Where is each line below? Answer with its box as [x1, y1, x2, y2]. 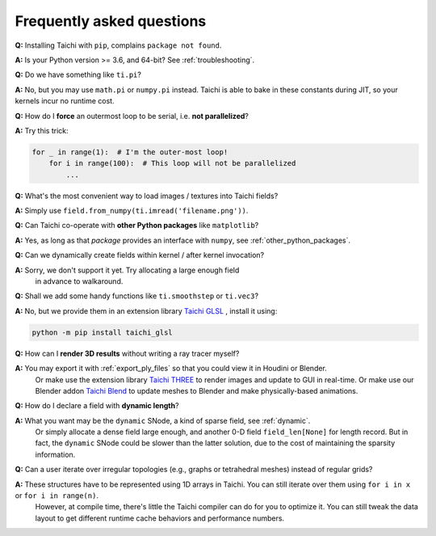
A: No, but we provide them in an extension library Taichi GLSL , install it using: [15, 306, 278, 315]
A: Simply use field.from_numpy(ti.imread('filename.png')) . [15, 206, 249, 216]
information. [35, 449, 76, 459]
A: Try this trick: [15, 125, 69, 135]
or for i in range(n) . [15, 491, 99, 500]
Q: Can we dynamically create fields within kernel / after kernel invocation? [15, 251, 265, 260]
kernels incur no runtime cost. [15, 96, 115, 106]
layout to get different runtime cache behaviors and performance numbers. [35, 513, 285, 523]
